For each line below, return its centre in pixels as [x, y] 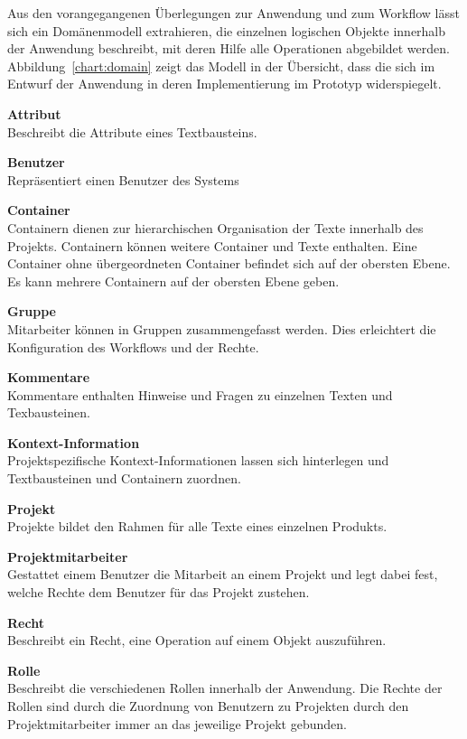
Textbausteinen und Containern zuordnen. [124, 478]
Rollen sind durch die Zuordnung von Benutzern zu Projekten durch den [208, 706]
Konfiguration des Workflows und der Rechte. [133, 346]
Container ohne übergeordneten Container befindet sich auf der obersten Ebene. [229, 263]
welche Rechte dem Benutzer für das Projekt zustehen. [159, 592]
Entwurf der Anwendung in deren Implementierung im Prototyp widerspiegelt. [224, 84]
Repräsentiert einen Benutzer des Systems [123, 179]
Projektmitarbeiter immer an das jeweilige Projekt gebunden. [177, 723]
